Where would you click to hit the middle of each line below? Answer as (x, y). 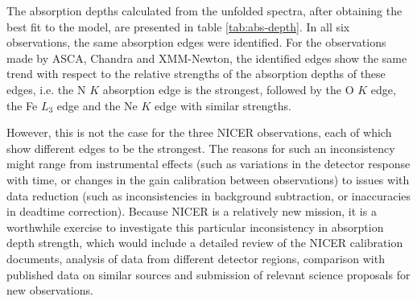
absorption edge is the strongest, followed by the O (228, 89)
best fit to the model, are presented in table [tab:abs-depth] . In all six (178, 26)
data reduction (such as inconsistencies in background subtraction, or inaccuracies (209, 195)
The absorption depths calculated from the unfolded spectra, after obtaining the (204, 10)
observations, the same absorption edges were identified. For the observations (196, 42)
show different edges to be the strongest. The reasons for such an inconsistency (201, 148)
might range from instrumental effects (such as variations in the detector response (208, 164)
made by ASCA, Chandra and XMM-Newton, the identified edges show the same (207, 58)
